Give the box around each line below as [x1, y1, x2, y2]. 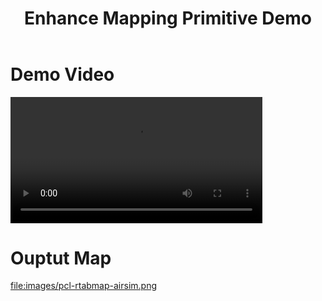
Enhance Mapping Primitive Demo [24, 7, 312, 30]
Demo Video [10, 63, 115, 86]
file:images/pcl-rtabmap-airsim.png [10, 280, 157, 292]
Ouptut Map [10, 247, 112, 269]
